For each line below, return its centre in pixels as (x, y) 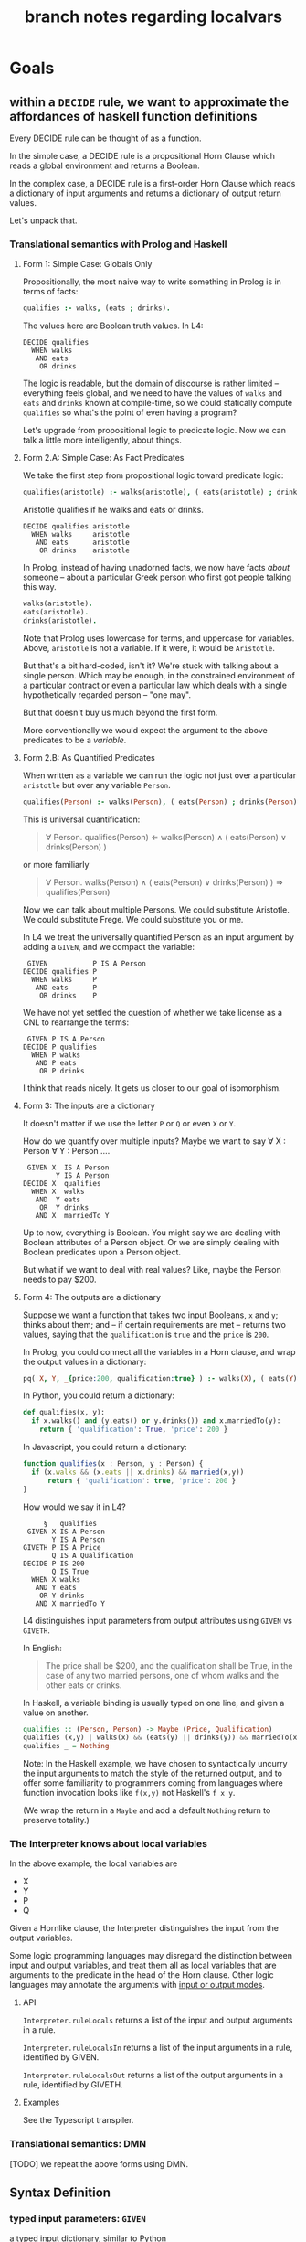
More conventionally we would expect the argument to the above (145, 730)
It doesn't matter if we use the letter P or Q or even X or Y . (129, 1123)
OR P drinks (62, 1071)
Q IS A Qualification (93, 1555)
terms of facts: (50, 292)
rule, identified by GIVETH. (73, 2085)
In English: (42, 1648)
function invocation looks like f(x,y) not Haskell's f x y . (129, 1793)
